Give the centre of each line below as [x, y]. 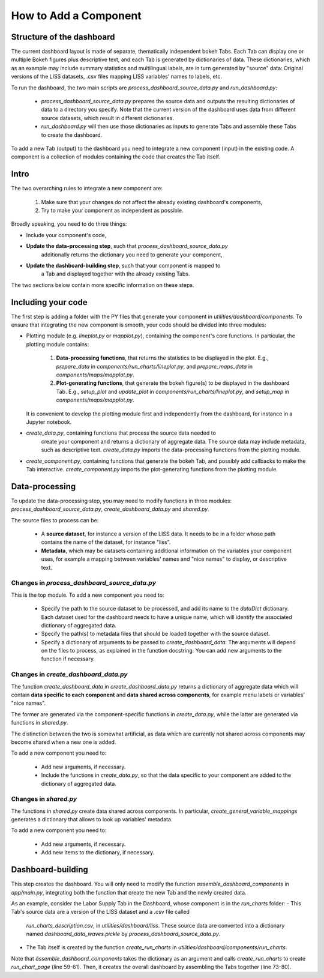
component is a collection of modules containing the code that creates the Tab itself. [116, 157]
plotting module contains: [58, 344]
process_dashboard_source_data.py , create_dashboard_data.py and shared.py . [110, 509]
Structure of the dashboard [63, 37]
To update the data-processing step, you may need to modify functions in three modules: [121, 501]
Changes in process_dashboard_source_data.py [83, 583]
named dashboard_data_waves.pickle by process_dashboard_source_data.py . [123, 934]
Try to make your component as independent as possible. [112, 211]
